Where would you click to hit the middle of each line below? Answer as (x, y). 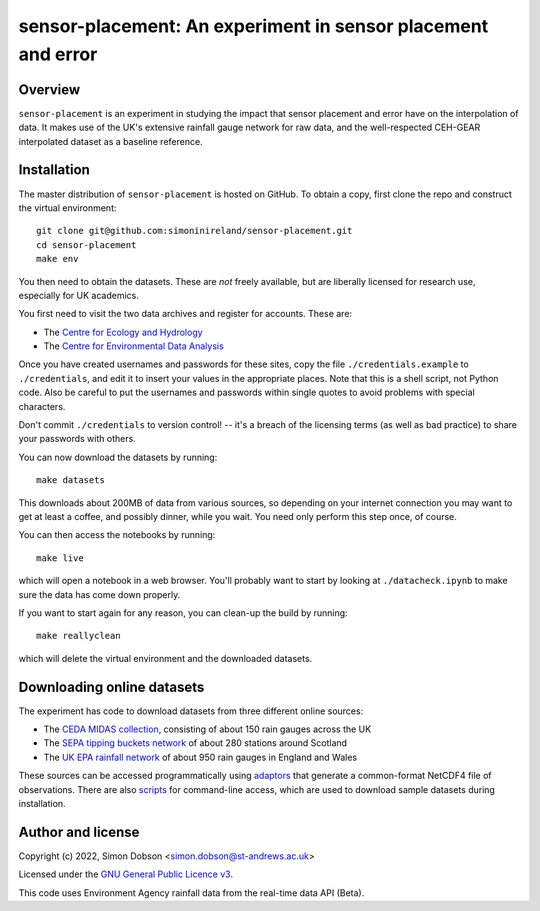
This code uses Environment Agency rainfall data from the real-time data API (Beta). (191, 892)
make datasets (70, 480)
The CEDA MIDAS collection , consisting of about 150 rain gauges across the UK (207, 729)
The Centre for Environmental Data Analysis (133, 346)
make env (57, 259)
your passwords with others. (77, 439)
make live (60, 558)
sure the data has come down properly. (99, 594)
